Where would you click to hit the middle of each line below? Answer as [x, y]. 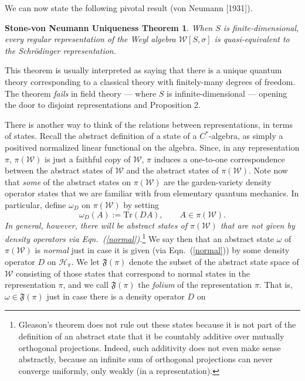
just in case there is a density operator [116, 296]
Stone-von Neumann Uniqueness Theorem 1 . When [109, 27]
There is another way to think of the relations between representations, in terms [149, 124]
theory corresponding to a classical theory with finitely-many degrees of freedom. [150, 81]
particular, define [35, 204]
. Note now [268, 170]
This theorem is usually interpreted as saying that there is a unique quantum [143, 70]
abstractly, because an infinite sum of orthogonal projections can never [145, 359]
